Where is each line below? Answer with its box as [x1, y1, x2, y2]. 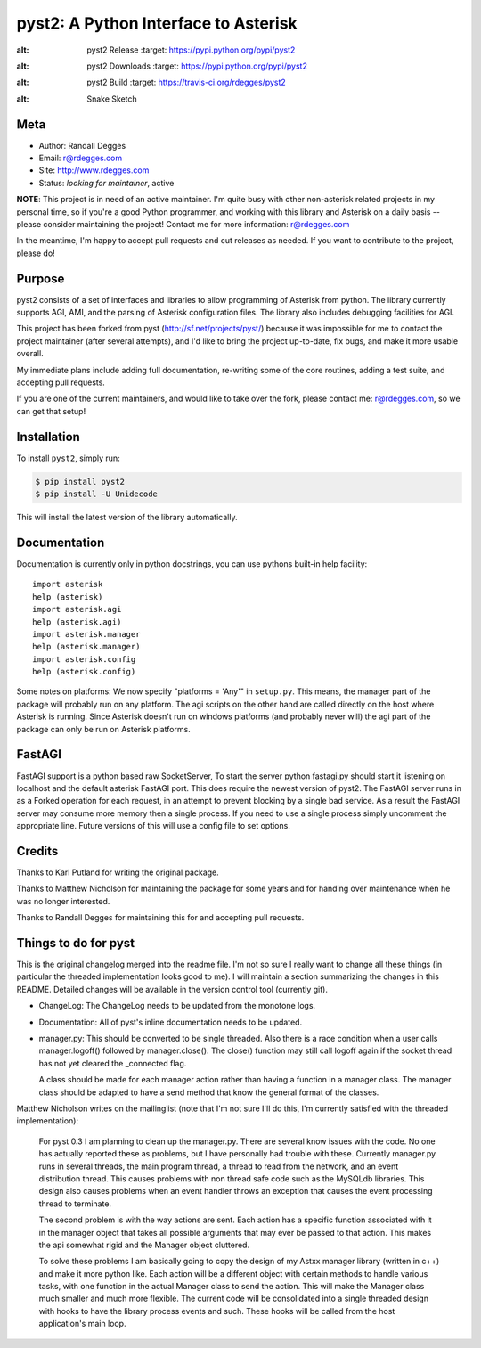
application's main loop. [38, 1319, 126, 1329]
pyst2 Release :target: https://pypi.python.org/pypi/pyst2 [86, 45, 296, 55]
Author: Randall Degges [38, 140, 126, 151]
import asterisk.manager [32, 629, 141, 639]
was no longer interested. [16, 895, 110, 906]
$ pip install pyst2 [35, 477, 125, 486]
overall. [16, 348, 44, 359]
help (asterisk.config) [32, 666, 136, 677]
